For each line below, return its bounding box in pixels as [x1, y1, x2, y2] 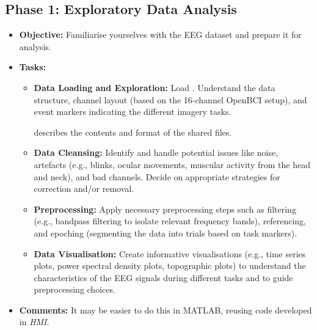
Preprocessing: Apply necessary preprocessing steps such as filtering [34, 202, 296, 215]
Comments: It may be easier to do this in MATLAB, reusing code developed [19, 303, 312, 316]
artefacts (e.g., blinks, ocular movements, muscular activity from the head [34, 158, 310, 170]
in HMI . [19, 315, 49, 328]
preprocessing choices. [34, 283, 115, 296]
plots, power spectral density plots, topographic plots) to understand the [34, 259, 306, 272]
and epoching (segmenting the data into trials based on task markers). [34, 226, 297, 239]
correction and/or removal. [34, 182, 134, 195]
